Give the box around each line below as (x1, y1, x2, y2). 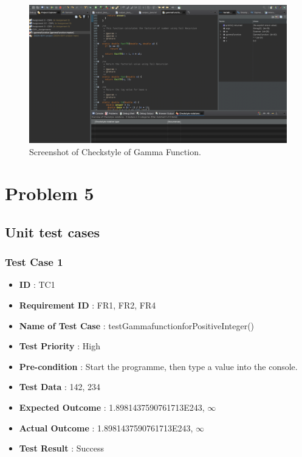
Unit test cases (5, 222, 100, 241)
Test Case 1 (5, 254, 63, 270)
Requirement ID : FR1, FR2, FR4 (19, 299, 156, 312)
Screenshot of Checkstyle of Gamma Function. (29, 145, 201, 158)
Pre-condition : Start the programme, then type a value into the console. (19, 360, 298, 372)
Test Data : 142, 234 (19, 380, 101, 393)
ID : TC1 (19, 278, 55, 291)
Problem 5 (5, 181, 94, 206)
